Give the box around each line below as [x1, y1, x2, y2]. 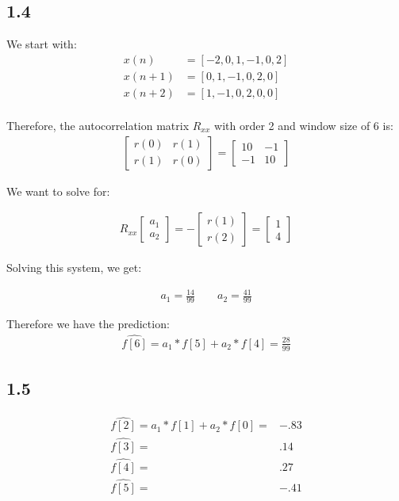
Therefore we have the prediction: [6, 316, 170, 332]
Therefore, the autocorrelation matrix [6, 117, 190, 133]
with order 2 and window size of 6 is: [214, 117, 393, 133]
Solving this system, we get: [6, 259, 142, 276]
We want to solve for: [6, 182, 110, 199]
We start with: [6, 36, 77, 52]
